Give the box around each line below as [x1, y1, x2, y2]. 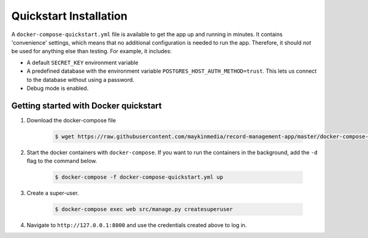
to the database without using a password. [26, 76, 134, 83]
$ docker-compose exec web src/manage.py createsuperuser [55, 206, 233, 213]
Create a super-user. [26, 190, 79, 197]
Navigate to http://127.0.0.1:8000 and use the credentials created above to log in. [26, 221, 247, 229]
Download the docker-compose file [26, 116, 117, 124]
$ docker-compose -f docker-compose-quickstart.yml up [55, 174, 223, 180]
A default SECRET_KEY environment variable [26, 59, 139, 66]
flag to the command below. [26, 157, 98, 165]
